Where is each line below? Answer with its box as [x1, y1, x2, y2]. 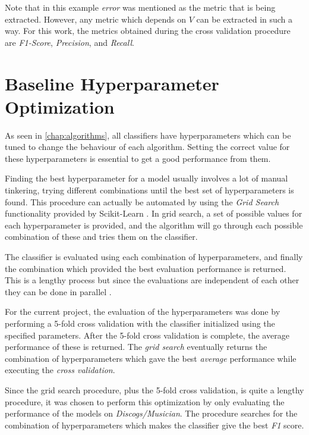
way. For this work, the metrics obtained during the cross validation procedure [5, 24, 291, 37]
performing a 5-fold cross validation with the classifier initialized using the [5, 317, 275, 329]
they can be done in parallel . [5, 285, 112, 298]
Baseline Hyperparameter [5, 71, 219, 95]
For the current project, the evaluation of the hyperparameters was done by [5, 305, 280, 318]
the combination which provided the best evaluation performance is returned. [5, 262, 286, 274]
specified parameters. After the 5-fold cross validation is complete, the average [5, 328, 289, 341]
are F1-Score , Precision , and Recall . [5, 36, 134, 48]
